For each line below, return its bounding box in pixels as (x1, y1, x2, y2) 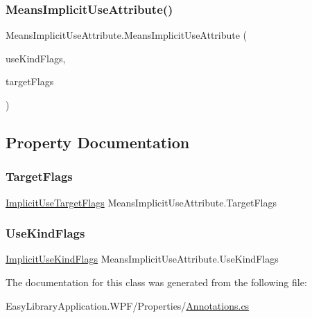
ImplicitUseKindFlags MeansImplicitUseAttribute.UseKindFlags (6, 251, 279, 266)
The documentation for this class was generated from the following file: (6, 275, 307, 289)
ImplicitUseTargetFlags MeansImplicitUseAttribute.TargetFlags (6, 195, 277, 209)
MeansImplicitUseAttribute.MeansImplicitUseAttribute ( (6, 28, 248, 42)
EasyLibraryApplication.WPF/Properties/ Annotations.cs (6, 298, 250, 312)
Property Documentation (6, 131, 190, 152)
